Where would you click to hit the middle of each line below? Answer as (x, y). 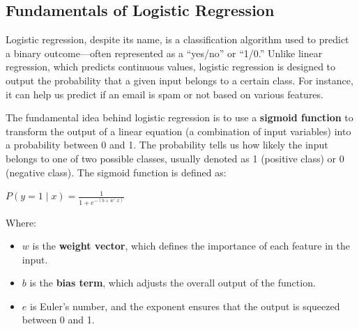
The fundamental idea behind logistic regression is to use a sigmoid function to (179, 117)
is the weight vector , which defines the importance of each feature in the (191, 246)
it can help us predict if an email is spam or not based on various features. (165, 94)
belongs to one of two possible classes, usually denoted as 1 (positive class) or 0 (175, 158)
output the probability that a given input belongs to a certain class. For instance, (179, 80)
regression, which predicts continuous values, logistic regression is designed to (171, 67)
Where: (21, 222)
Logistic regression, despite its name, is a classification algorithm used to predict (177, 39)
